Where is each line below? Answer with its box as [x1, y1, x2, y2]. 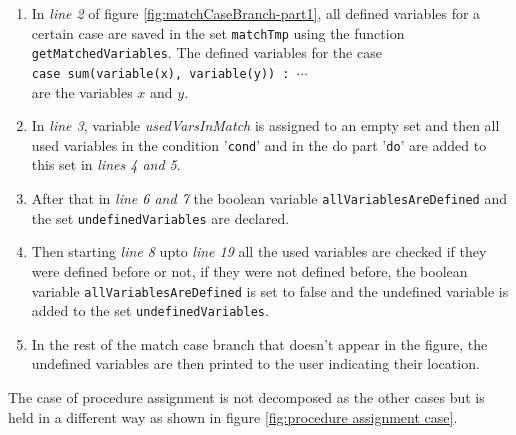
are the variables [31, 81, 133, 102]
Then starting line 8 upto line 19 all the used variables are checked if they [31, 241, 487, 262]
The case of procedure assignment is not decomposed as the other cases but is [8, 387, 485, 407]
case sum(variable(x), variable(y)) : [31, 66, 290, 81]
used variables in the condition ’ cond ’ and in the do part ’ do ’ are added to [31, 134, 487, 155]
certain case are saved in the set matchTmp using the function [31, 22, 405, 43]
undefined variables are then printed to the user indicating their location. [31, 353, 480, 374]
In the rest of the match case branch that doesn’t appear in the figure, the [31, 333, 488, 354]
